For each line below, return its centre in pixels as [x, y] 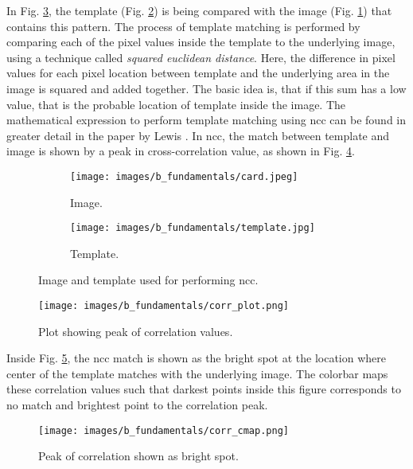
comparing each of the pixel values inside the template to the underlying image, [201, 42]
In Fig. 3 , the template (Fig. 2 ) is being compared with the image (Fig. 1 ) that [199, 10]
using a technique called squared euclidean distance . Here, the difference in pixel [201, 57]
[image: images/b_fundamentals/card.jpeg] [184, 176]
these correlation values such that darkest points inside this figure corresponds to [204, 389]
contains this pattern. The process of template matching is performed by [183, 26]
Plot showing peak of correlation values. [136, 331]
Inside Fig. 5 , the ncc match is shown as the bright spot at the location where [197, 358]
